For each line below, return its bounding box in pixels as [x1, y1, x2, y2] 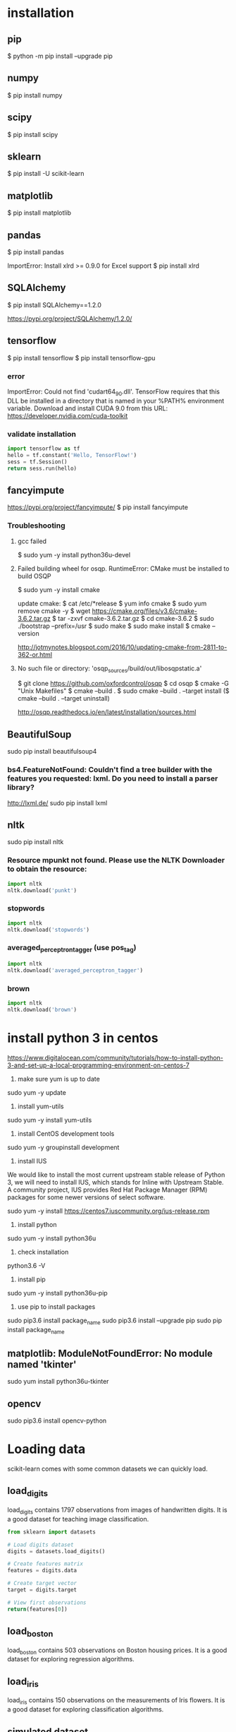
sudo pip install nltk [7, 838, 64, 846]
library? [7, 783, 35, 793]
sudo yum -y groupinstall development [7, 1143, 120, 1151]
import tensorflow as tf [7, 445, 80, 453]
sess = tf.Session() [7, 458, 68, 465]
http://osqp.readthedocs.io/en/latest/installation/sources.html [17, 708, 197, 716]
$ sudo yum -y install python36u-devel [17, 550, 131, 559]
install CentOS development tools [17, 1129, 115, 1138]
